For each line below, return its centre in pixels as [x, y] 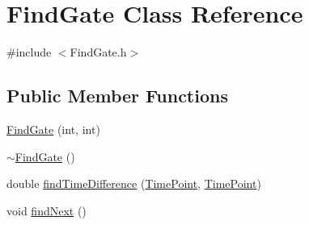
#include [29, 52]
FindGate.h [98, 52]
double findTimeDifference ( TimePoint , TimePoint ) [134, 183]
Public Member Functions [117, 96]
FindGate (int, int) [53, 129]
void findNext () [47, 210]
